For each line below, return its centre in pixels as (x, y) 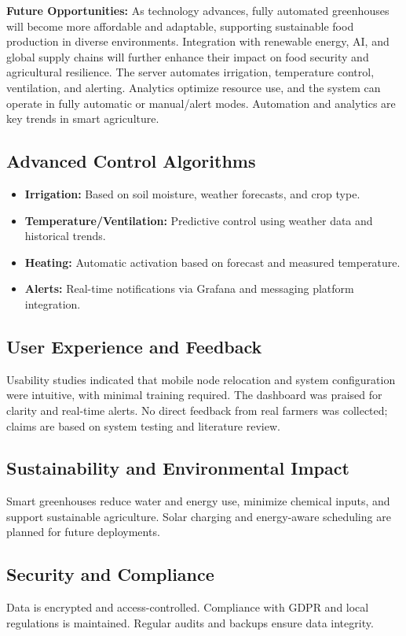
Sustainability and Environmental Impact (178, 468)
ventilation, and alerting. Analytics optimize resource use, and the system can (194, 87)
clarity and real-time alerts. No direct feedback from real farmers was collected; (197, 410)
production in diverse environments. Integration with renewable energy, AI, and (198, 41)
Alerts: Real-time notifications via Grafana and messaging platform (189, 288)
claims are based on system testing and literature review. (143, 425)
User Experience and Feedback (134, 346)
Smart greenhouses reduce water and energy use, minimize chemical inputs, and (198, 501)
